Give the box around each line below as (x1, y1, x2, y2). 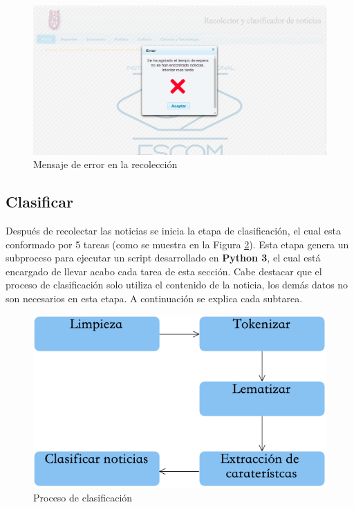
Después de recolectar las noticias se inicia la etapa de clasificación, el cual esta (6, 223, 341, 238)
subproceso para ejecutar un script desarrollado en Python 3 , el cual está (6, 250, 321, 265)
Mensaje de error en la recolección (33, 157, 178, 172)
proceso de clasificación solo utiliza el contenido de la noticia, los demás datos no (6, 277, 348, 292)
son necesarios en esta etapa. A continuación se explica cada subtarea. (6, 291, 303, 306)
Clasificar (6, 191, 73, 212)
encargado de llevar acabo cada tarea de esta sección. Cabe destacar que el (6, 264, 322, 278)
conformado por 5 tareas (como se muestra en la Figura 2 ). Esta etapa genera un (6, 237, 349, 251)
